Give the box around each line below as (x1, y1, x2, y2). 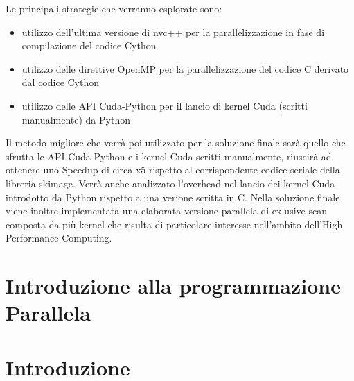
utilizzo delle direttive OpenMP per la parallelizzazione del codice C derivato (21, 61, 349, 76)
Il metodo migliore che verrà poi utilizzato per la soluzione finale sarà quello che (6, 135, 346, 150)
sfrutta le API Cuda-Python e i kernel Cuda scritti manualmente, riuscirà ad (6, 149, 332, 163)
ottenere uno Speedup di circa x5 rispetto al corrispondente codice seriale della (6, 162, 340, 177)
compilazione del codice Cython (21, 38, 157, 53)
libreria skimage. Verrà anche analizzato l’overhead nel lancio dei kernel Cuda (6, 176, 335, 190)
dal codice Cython (21, 75, 100, 90)
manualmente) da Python (21, 112, 130, 126)
